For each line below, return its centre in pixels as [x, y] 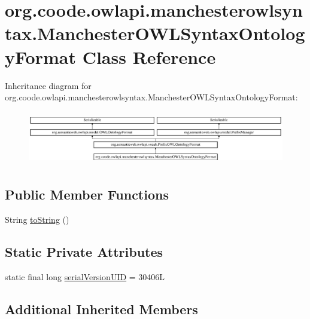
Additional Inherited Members [101, 309]
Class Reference [149, 56]
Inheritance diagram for [48, 85]
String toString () [37, 219]
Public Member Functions [87, 194]
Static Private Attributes [84, 251]
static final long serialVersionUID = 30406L [85, 276]
